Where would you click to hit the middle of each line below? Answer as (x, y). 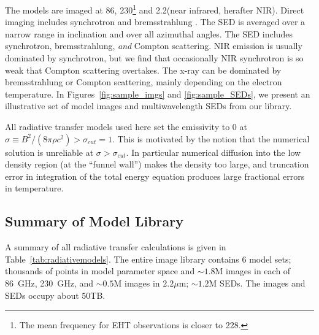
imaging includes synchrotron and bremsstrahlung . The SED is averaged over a (155, 22)
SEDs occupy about (42, 295)
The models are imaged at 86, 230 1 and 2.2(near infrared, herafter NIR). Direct (155, 9)
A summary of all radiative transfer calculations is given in (116, 247)
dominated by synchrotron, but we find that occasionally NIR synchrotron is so (154, 58)
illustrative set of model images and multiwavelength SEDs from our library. (148, 106)
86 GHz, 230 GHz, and (49, 283)
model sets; (270, 259)
